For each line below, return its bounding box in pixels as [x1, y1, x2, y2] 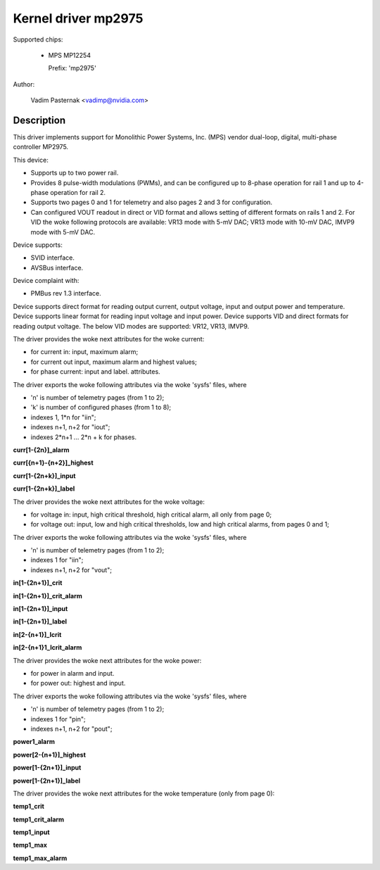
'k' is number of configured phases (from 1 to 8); [30, 403, 172, 412]
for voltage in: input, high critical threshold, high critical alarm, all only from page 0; [30, 510, 272, 519]
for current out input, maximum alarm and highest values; [30, 358, 197, 366]
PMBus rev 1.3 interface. [30, 289, 101, 298]
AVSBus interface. [30, 263, 84, 272]
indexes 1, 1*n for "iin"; [30, 412, 96, 422]
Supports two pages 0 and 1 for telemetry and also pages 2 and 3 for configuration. [30, 198, 273, 207]
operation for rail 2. [50, 188, 106, 196]
